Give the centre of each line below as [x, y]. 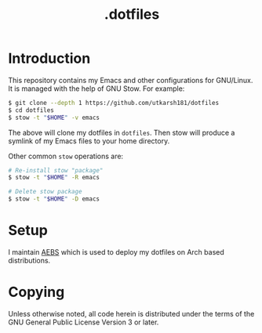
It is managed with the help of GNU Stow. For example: [96, 89]
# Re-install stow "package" [56, 170]
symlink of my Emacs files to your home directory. [89, 141]
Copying [36, 292]
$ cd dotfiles [31, 110]
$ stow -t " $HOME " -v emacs [54, 118]
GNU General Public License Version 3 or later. [84, 322]
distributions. [29, 261]
